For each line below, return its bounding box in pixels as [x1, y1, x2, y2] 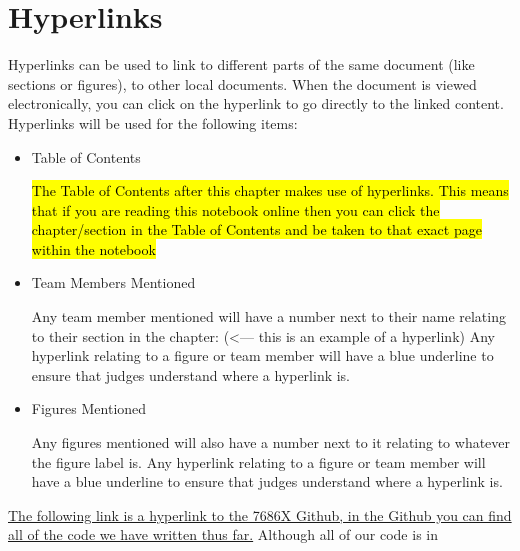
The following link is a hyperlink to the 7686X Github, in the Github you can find [8, 504, 512, 525]
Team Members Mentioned [31, 272, 196, 293]
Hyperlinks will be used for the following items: [8, 112, 298, 133]
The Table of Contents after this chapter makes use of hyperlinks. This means [31, 180, 509, 201]
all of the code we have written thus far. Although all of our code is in [8, 524, 438, 545]
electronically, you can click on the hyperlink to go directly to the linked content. [8, 93, 504, 114]
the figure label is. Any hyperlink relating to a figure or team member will [31, 451, 486, 472]
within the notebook [31, 238, 156, 259]
